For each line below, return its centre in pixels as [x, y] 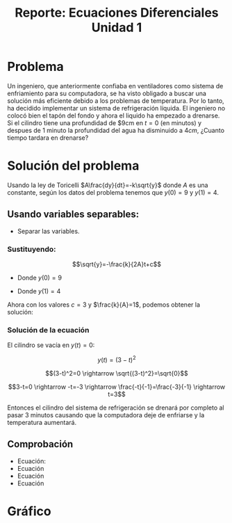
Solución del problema [73, 166]
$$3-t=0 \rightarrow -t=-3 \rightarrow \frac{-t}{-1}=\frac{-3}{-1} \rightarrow [117, 387]
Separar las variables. [48, 231]
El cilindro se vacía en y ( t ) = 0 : [51, 345]
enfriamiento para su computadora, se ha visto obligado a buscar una [107, 93]
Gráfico [29, 511]
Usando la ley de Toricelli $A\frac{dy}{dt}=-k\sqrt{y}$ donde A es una [108, 185]
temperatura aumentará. [42, 422]
